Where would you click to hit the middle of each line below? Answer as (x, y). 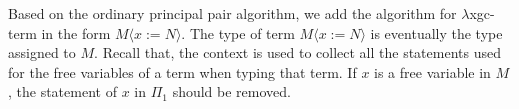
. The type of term (238, 32)
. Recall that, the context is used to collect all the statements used (297, 52)
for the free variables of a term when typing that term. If (182, 71)
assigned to (42, 52)
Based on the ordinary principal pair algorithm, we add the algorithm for (232, 13)
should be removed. (231, 91)
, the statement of (62, 91)
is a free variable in (432, 71)
